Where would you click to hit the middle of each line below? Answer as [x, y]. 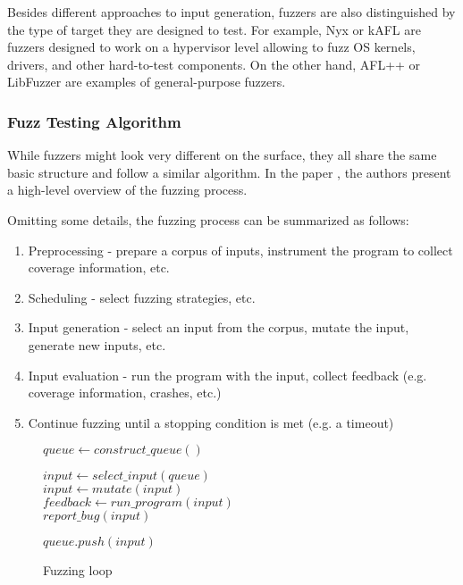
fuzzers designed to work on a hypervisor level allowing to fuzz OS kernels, [211, 47]
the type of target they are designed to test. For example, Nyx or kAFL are [214, 29]
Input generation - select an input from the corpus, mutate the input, [219, 327]
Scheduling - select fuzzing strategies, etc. [142, 297]
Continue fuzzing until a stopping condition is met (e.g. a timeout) [211, 422]
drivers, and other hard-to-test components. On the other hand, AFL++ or [214, 64]
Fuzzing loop [78, 570]
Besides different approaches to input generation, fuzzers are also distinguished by [231, 12]
